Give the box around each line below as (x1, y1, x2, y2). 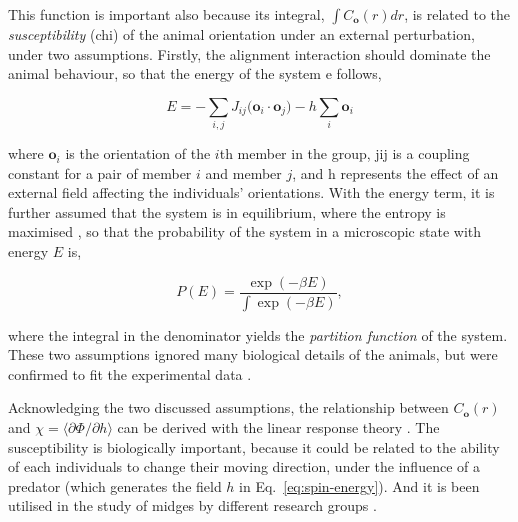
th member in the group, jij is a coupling (219, 143, 470, 164)
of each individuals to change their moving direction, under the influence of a (8, 456, 480, 477)
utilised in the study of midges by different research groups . (8, 495, 377, 516)
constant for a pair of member (8, 162, 192, 183)
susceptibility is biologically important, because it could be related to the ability (8, 436, 500, 457)
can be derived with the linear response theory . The (117, 416, 440, 437)
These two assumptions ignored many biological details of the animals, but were (8, 344, 498, 365)
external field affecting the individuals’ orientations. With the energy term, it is (8, 182, 495, 203)
